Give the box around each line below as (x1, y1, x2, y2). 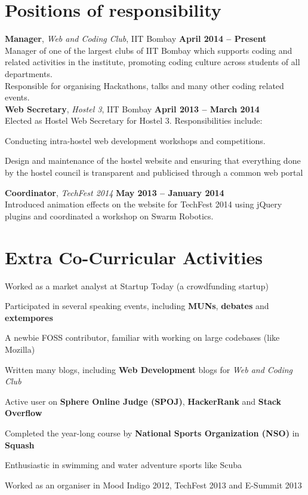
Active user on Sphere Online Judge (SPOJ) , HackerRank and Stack (5, 395, 282, 407)
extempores (5, 311, 53, 323)
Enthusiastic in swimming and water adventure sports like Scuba (5, 459, 242, 471)
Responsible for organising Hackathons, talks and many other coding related (5, 79, 284, 91)
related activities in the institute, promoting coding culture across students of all (5, 56, 300, 68)
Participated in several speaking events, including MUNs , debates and (5, 300, 269, 312)
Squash (5, 438, 35, 451)
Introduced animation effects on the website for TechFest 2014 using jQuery (5, 198, 282, 210)
